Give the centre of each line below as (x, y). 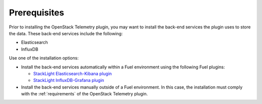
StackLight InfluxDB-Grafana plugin (69, 80)
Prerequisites (37, 13)
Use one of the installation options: (44, 58)
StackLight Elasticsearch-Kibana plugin (73, 73)
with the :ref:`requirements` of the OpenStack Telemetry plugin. (84, 94)
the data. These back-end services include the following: (66, 33)
